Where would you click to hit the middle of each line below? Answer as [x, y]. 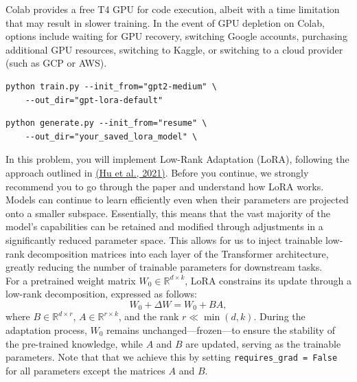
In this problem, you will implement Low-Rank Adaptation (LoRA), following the [177, 159]
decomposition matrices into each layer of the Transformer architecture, [178, 253]
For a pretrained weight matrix [71, 280]
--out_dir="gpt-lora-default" [94, 100]
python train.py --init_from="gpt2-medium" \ [111, 86]
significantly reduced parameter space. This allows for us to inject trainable [164, 239]
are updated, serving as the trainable [263, 343]
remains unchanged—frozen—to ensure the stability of [221, 329]
